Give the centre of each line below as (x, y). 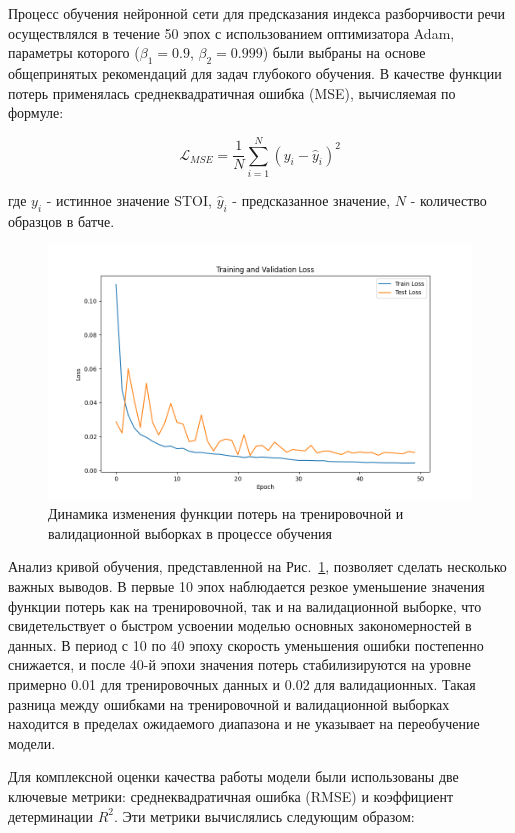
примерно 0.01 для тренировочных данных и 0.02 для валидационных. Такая (242, 684)
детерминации (50, 815)
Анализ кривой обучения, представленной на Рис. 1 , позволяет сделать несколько (257, 566)
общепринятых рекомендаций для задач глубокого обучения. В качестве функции (255, 72)
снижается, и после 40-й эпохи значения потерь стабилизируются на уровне (239, 664)
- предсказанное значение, (311, 199)
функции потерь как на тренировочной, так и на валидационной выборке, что (245, 605)
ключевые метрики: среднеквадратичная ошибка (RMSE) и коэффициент (231, 795)
